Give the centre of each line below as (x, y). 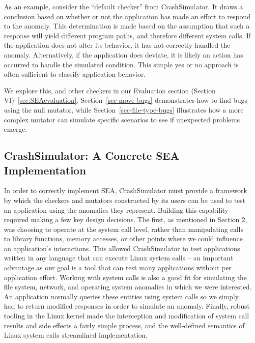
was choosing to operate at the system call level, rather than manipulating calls (124, 229)
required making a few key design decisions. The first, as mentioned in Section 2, (126, 219)
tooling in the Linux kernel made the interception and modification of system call (127, 316)
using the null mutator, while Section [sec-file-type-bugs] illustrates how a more (124, 109)
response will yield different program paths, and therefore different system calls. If (127, 35)
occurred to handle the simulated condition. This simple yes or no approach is (121, 64)
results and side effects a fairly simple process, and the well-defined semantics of (124, 325)
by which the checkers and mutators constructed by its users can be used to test (125, 200)
